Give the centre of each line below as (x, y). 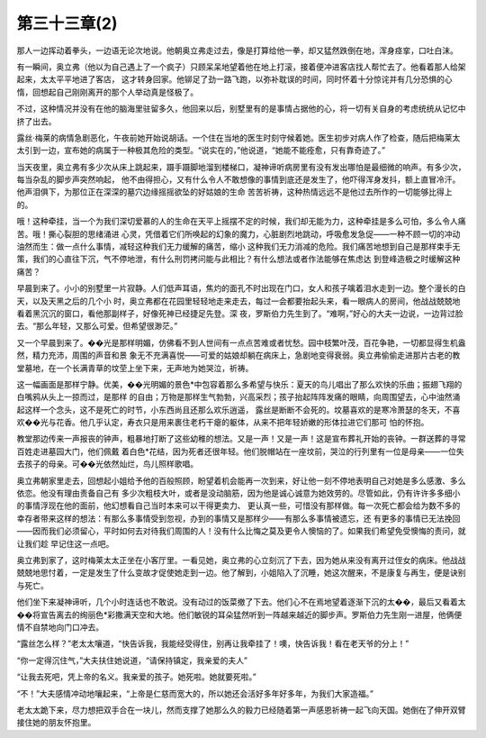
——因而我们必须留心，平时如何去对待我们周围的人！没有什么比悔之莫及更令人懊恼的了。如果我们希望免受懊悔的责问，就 (241, 531)
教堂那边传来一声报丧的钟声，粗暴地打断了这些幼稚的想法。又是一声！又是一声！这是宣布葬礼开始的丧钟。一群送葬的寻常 (241, 439)
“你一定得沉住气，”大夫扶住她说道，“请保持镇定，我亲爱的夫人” (132, 660)
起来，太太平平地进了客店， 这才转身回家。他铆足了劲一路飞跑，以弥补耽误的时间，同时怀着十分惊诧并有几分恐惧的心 (234, 79)
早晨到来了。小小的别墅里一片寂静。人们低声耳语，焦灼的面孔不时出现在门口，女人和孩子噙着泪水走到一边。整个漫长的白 (241, 288)
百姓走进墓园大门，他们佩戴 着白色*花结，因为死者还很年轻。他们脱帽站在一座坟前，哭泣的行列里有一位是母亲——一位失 (240, 451)
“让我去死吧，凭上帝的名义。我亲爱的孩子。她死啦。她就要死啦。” (136, 677)
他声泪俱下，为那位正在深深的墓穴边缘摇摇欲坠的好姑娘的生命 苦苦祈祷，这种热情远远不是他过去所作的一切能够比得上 (234, 192)
